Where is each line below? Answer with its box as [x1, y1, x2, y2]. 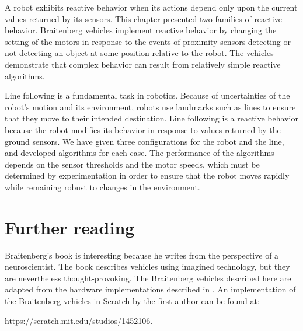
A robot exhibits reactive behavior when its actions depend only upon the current [5, 1, 298, 13]
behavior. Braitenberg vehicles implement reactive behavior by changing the [5, 24, 277, 36]
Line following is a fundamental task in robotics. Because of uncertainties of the [5, 89, 290, 102]
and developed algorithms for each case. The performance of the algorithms [5, 147, 274, 159]
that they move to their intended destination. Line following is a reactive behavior [5, 112, 298, 124]
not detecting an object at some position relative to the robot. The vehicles [5, 47, 274, 59]
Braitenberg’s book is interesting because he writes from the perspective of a [5, 249, 279, 261]
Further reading [5, 215, 135, 239]
